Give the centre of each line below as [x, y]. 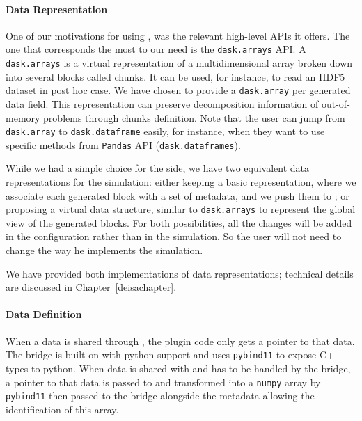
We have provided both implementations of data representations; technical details [180, 273]
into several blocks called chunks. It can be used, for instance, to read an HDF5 [175, 76]
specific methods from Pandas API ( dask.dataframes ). [123, 144]
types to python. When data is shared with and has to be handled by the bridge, [178, 368]
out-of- [336, 103]
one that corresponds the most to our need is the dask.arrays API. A [156, 49]
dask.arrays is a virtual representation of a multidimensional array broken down [179, 63]
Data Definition [44, 314]
